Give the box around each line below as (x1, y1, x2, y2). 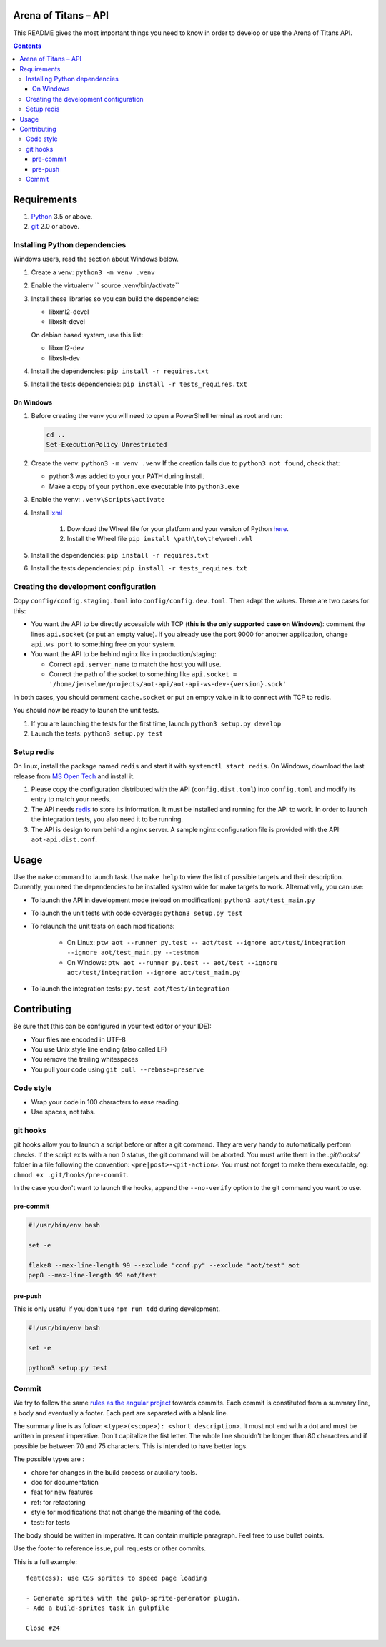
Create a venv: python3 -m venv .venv (31, 268, 155, 277)
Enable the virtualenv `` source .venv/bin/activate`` (31, 281, 180, 290)
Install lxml (31, 508, 63, 517)
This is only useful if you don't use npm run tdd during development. (13, 1305, 221, 1313)
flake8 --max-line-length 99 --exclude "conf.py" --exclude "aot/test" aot (28, 1261, 300, 1269)
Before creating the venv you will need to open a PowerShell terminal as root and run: (31, 411, 282, 420)
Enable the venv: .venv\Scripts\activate (31, 495, 165, 504)
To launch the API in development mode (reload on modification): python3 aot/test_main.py (31, 896, 315, 904)
